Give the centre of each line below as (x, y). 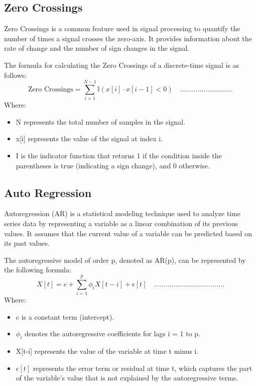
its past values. (27, 243)
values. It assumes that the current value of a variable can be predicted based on (128, 233)
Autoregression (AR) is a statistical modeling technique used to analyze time (122, 213)
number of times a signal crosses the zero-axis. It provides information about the (128, 38)
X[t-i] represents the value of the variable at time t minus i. (107, 351)
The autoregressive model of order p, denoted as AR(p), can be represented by (125, 260)
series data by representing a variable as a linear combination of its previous (121, 223)
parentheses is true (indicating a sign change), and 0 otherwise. (113, 165)
